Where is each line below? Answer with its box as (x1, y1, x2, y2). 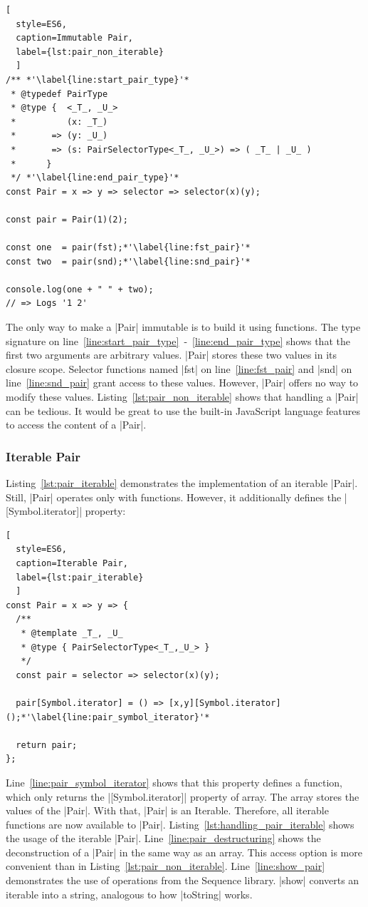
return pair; (16, 739, 78, 750)
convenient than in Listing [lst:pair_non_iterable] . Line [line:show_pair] (6, 859, 325, 873)
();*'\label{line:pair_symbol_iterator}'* (6, 712, 210, 722)
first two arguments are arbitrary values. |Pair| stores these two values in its (6, 347, 337, 362)
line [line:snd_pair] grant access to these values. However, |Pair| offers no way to (6, 375, 359, 390)
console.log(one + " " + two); (6, 284, 154, 294)
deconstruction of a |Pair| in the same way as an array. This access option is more (6, 844, 362, 859)
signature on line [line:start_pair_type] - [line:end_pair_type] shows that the (6, 333, 350, 348)
